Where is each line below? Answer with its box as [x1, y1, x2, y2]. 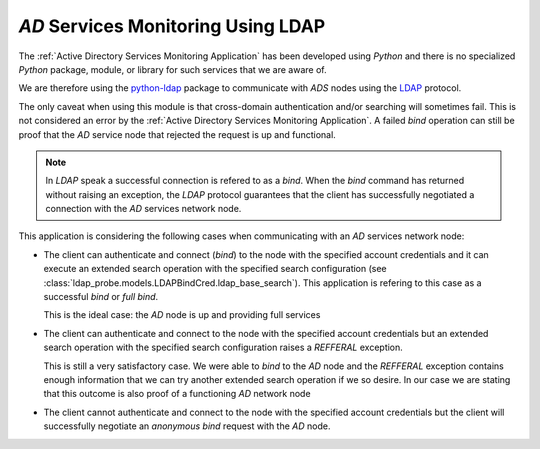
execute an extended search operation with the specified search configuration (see [43, 263, 387, 275]
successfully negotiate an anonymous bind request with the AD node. [43, 420, 331, 432]
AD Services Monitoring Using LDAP [18, 15, 326, 37]
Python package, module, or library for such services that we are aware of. [18, 63, 327, 75]
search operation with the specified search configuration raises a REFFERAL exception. [43, 341, 404, 354]
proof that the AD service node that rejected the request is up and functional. [18, 128, 337, 140]
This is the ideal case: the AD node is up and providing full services [43, 309, 321, 321]
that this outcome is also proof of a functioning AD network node [43, 388, 311, 400]
